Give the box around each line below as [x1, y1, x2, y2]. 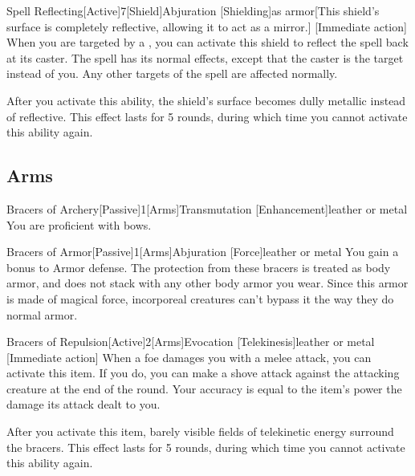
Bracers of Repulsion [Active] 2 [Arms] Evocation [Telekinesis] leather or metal [6, 333, 375, 350]
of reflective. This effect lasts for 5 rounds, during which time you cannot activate [6, 108, 408, 124]
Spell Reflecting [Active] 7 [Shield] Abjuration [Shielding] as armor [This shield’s [6, 2, 380, 18]
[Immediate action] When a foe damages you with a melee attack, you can [6, 348, 372, 365]
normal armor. [6, 306, 78, 323]
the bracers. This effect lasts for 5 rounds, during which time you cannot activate [6, 438, 405, 455]
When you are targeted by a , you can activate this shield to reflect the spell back [6, 34, 409, 51]
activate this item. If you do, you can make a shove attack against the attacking [6, 364, 400, 381]
